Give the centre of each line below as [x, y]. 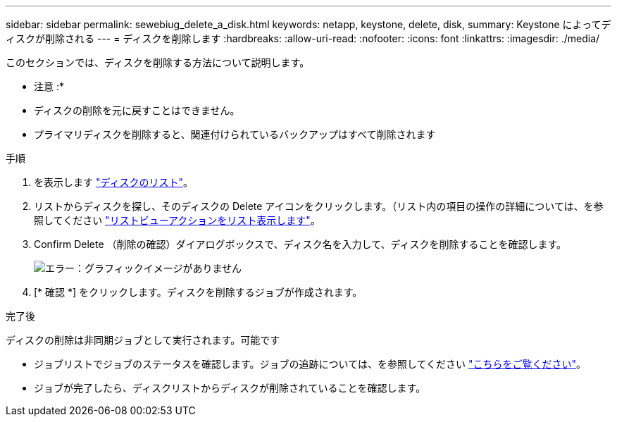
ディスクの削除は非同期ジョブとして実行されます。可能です [143, 340]
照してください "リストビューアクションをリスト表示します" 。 [177, 220]
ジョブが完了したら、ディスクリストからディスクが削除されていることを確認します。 [230, 388]
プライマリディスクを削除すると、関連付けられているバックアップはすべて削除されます [235, 134]
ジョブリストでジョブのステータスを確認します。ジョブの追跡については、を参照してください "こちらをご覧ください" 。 [310, 364]
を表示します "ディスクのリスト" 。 [113, 182]
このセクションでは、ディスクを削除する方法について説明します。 [158, 62]
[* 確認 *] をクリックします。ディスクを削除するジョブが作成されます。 [198, 292]
